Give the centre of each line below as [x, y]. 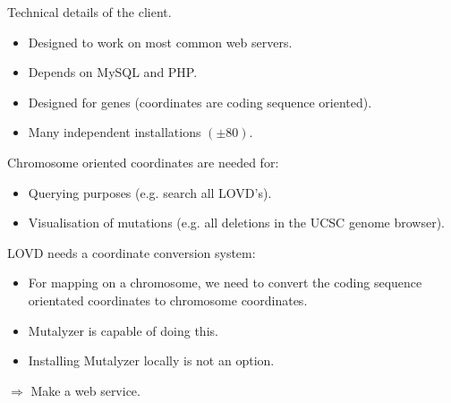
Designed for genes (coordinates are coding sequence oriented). [200, 102]
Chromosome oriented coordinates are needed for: [143, 162]
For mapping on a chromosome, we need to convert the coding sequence [225, 283]
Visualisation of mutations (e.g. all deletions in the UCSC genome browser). [236, 223]
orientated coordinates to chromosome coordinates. [168, 300]
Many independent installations [115, 132]
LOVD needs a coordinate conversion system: [132, 252]
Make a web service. [85, 390]
